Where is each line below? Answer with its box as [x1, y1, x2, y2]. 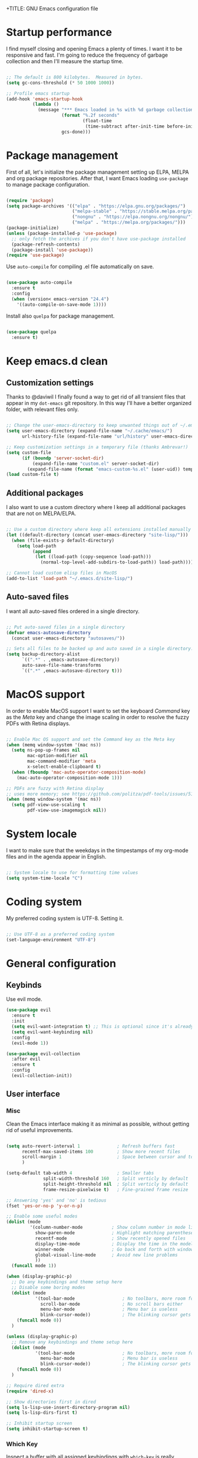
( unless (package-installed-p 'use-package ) [6, 230, 117, 236]
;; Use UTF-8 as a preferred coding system [6, 931, 115, 937]
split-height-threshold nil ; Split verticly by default [43, 1181, 189, 1187]
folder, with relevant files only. [6, 406, 80, 413]
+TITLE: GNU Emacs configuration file [6, 5, 98, 12]
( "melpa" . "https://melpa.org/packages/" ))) [71, 220, 186, 226]
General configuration [6, 957, 117, 970]
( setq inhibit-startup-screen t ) [6, 1426, 88, 1432]
